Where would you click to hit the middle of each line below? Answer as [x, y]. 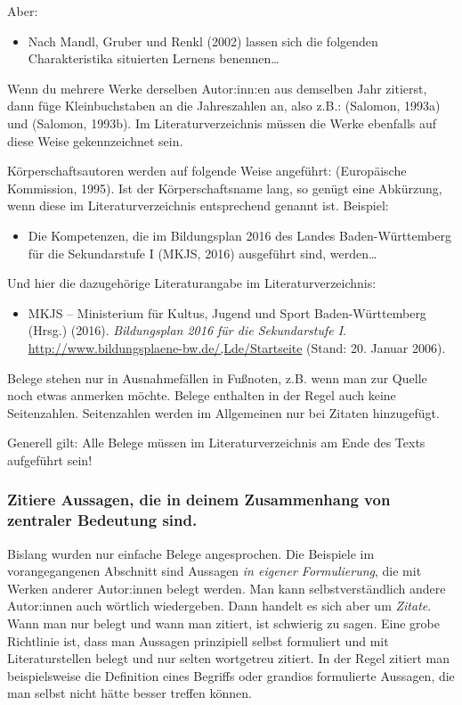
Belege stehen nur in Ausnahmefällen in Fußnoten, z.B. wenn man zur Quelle [217, 377]
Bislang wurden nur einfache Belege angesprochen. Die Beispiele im [191, 553]
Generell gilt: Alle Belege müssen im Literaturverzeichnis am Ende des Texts [216, 443]
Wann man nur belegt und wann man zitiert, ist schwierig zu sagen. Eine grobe [223, 623]
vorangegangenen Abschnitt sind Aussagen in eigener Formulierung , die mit [215, 571]
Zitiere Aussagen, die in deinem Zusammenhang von [199, 500]
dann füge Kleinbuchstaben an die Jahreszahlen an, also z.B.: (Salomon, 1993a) [224, 106]
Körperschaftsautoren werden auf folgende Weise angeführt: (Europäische [207, 171]
